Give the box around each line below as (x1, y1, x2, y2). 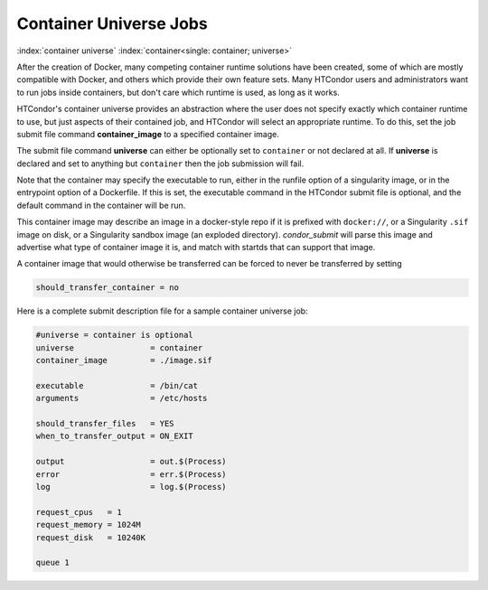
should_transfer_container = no (35, 283, 180, 293)
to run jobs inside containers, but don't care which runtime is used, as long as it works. (16, 87, 341, 98)
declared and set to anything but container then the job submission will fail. (16, 158, 305, 169)
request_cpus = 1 (35, 507, 122, 517)
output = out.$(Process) (35, 456, 227, 467)
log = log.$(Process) (35, 482, 227, 492)
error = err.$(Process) (35, 469, 227, 479)
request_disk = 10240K (35, 532, 146, 542)
